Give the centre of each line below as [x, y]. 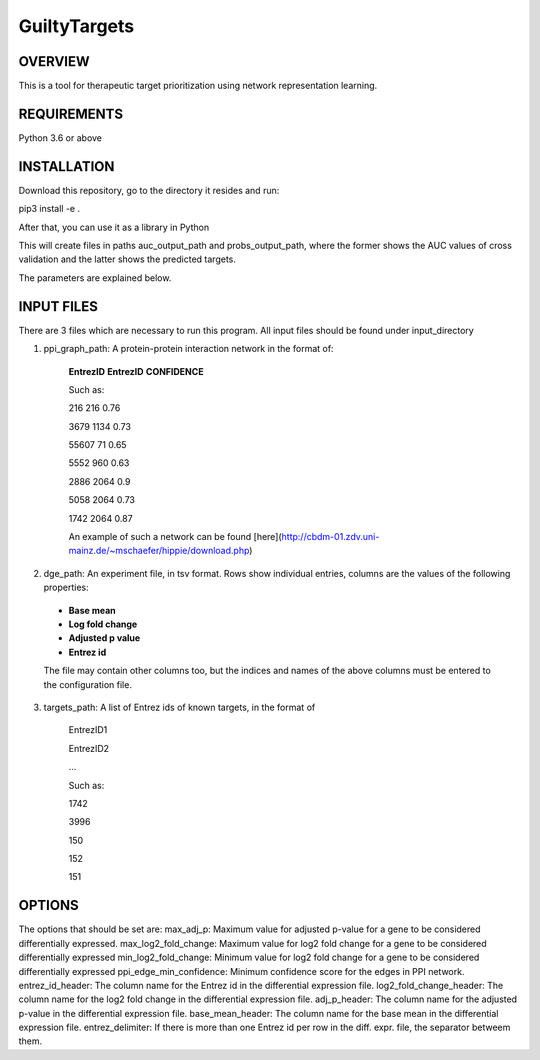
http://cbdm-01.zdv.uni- [330, 537]
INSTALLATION [66, 166]
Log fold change [103, 624]
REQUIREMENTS [71, 113]
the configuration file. [87, 684]
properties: [66, 587]
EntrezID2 [89, 748]
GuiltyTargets [76, 26]
